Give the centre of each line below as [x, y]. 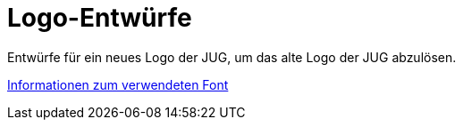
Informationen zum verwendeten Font [118, 84]
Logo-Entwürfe [100, 18]
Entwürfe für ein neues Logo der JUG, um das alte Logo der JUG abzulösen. [232, 57]
